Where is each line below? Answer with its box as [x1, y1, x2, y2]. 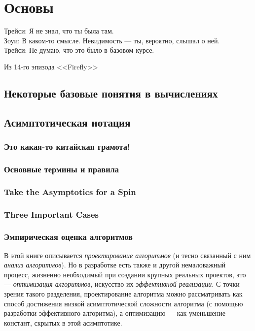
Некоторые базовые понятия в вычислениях [4, 85, 218, 100]
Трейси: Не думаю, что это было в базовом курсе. [4, 45, 154, 55]
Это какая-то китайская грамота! [4, 140, 130, 152]
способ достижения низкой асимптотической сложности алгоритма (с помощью [4, 298, 243, 308]
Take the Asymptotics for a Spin [4, 185, 136, 198]
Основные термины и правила [4, 163, 119, 175]
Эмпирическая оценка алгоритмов [4, 231, 133, 243]
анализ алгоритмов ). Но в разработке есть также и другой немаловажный [4, 260, 226, 270]
